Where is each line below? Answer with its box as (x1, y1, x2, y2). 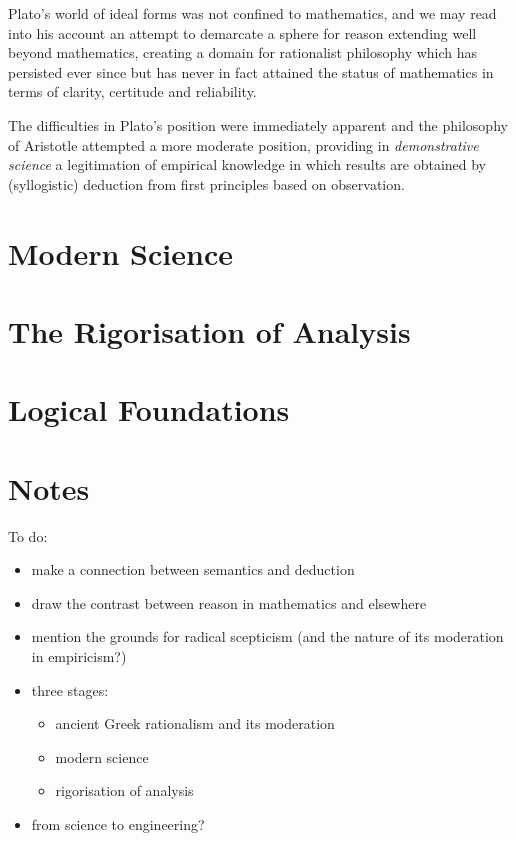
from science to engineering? (31, 813, 205, 834)
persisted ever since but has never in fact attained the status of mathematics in (8, 61, 494, 82)
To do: (8, 525, 48, 546)
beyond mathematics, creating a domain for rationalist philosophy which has (8, 42, 478, 63)
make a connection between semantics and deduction (31, 559, 355, 580)
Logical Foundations (8, 389, 290, 430)
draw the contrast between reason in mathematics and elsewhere (31, 592, 427, 613)
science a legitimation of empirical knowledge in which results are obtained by (8, 154, 487, 175)
